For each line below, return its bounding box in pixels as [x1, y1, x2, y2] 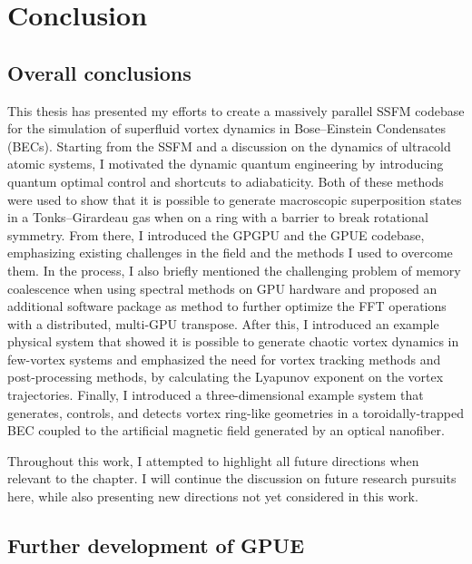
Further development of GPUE [7, 531, 305, 559]
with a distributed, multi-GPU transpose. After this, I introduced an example [7, 314, 439, 333]
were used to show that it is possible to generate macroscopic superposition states [7, 190, 462, 209]
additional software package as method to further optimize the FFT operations [7, 297, 447, 316]
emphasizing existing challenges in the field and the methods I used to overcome [7, 243, 453, 262]
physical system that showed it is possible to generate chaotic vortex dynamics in [7, 332, 459, 351]
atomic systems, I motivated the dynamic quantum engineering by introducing [7, 154, 444, 173]
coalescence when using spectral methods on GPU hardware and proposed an [7, 278, 438, 297]
